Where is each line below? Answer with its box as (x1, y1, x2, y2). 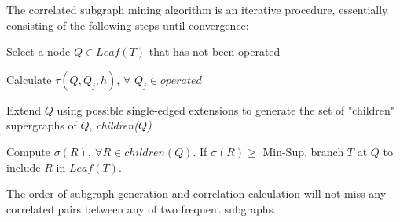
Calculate (6, 71, 52, 87)
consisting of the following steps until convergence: (6, 16, 249, 33)
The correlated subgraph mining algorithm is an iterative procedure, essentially (6, 2, 388, 17)
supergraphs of (6, 117, 77, 133)
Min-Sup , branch (262, 143, 344, 159)
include (6, 158, 41, 175)
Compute (6, 143, 50, 159)
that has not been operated (149, 43, 281, 60)
